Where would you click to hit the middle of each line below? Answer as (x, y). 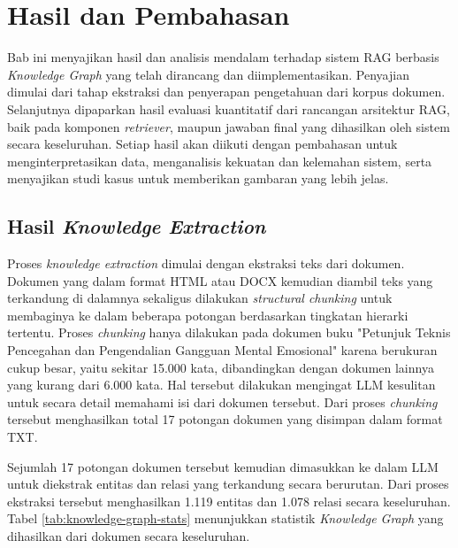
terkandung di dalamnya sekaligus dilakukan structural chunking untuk (200, 298)
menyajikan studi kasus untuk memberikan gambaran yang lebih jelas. (198, 178)
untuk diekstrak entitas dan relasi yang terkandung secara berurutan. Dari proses (228, 484)
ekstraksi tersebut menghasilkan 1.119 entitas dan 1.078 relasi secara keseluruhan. (229, 501)
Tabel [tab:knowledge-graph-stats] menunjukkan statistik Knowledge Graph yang (225, 518)
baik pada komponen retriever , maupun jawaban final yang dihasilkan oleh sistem (229, 126)
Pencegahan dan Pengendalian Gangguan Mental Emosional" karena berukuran (222, 350)
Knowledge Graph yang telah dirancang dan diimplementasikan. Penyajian (208, 74)
